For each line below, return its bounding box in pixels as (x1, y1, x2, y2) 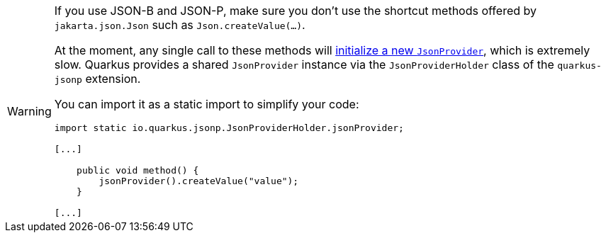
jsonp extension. (54, 72, 141, 86)
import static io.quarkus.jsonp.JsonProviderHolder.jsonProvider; (54, 123, 404, 133)
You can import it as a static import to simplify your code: (54, 97, 359, 111)
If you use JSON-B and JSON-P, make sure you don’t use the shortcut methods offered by (54, 4, 537, 18)
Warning (7, 103, 52, 118)
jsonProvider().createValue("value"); (99, 176, 299, 186)
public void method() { (77, 165, 199, 176)
